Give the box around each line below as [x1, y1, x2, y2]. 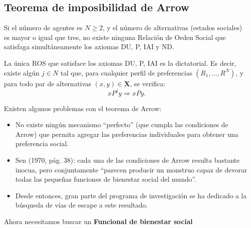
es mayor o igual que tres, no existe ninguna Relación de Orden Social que [4, 32, 226, 42]
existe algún [4, 67, 39, 77]
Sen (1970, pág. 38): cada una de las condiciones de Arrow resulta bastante [15, 155, 240, 165]
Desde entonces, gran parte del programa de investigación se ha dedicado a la [15, 190, 247, 200]
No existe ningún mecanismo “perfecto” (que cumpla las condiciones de [15, 119, 229, 130]
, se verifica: [130, 78, 166, 88]
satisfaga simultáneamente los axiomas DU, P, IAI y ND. [4, 41, 174, 52]
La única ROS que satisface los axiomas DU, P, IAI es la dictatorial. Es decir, [4, 57, 236, 68]
